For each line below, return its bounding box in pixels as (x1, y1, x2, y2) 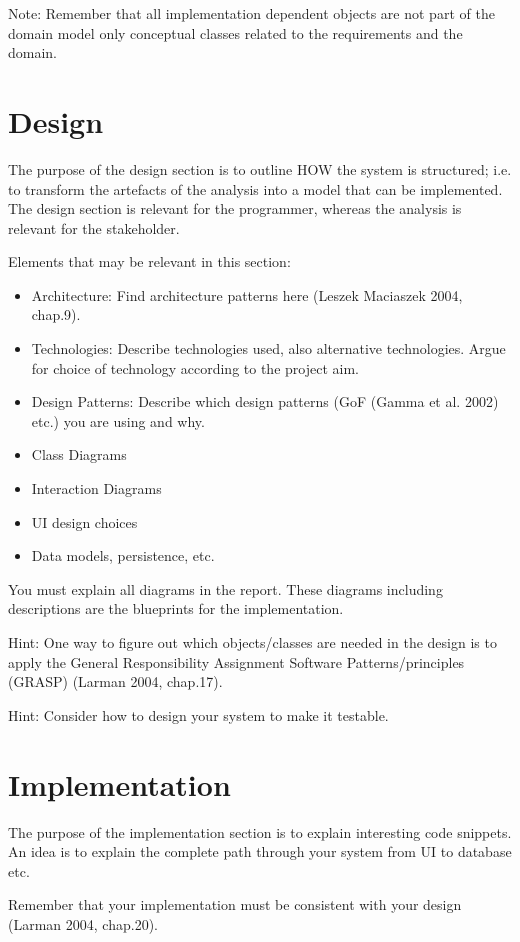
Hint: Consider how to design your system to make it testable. (8, 704, 389, 725)
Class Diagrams (31, 444, 127, 465)
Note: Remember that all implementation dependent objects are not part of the (8, 3, 495, 23)
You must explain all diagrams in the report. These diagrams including (8, 578, 443, 599)
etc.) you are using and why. (31, 410, 205, 431)
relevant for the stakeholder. (8, 217, 180, 238)
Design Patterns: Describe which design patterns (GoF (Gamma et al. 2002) (31, 391, 499, 412)
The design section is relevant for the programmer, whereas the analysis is (8, 198, 462, 219)
